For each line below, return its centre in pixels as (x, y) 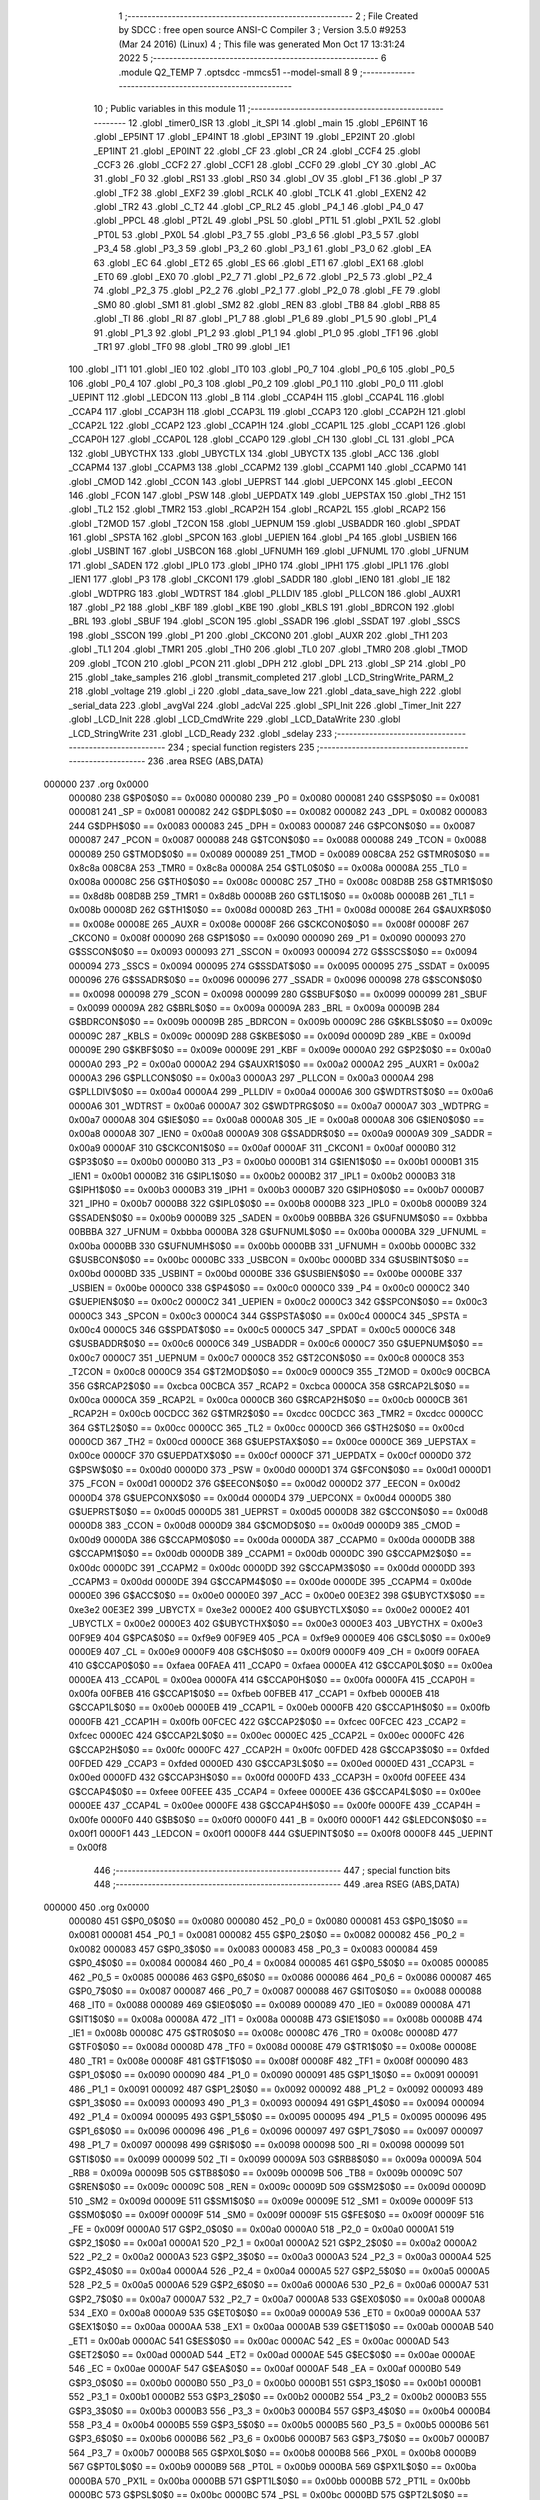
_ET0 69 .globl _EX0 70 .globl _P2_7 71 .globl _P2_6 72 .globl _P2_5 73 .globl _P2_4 (263, 277)
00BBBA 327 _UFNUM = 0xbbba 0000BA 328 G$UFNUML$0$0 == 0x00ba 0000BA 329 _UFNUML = (277, 1232)
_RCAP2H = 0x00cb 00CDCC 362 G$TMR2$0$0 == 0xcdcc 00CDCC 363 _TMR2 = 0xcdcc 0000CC (276, 1414)
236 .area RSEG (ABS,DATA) (205, 761)
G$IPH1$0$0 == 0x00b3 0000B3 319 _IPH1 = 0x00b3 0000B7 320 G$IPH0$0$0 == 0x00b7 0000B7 (276, 1190)
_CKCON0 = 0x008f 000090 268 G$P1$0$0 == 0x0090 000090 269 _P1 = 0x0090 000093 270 (267, 938)
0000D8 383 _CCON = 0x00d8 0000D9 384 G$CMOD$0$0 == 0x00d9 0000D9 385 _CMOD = (265, 1526)
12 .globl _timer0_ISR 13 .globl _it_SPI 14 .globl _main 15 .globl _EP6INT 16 (278, 122)
